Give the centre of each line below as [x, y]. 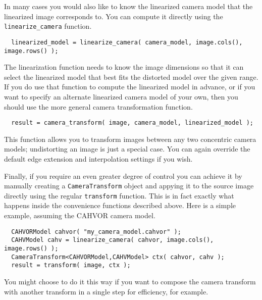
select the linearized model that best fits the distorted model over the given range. [131, 77]
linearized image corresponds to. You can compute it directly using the [114, 16]
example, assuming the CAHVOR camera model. [80, 215]
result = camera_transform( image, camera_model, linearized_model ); [132, 123]
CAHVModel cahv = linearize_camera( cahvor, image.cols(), [113, 240]
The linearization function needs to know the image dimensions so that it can [124, 67]
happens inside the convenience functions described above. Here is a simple [120, 205]
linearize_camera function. [48, 26]
